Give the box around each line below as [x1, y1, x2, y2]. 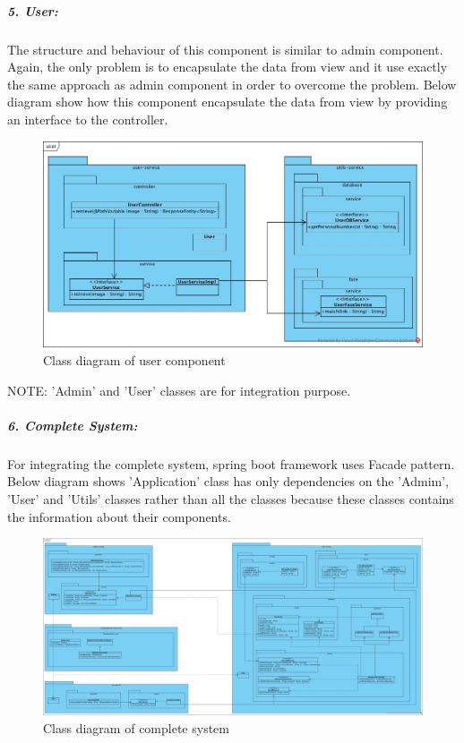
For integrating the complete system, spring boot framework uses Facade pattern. [7, 454, 455, 473]
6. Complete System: [7, 415, 138, 434]
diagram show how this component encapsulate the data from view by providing [7, 92, 448, 111]
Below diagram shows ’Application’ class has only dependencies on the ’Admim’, [7, 472, 450, 491]
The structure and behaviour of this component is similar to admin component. [7, 39, 443, 58]
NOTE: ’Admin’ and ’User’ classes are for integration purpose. [7, 380, 351, 399]
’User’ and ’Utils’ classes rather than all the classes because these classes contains [7, 489, 454, 508]
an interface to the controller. [7, 109, 168, 128]
